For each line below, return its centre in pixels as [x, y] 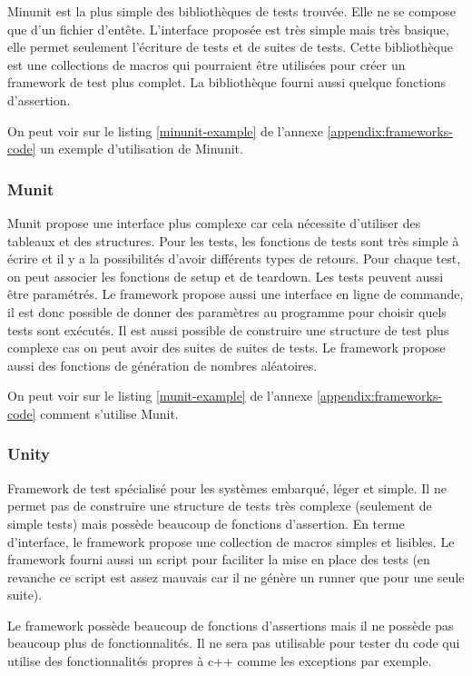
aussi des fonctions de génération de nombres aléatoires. [162, 365]
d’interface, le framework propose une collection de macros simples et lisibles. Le [231, 541]
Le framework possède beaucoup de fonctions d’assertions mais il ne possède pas [231, 625]
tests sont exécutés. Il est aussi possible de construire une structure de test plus [228, 329]
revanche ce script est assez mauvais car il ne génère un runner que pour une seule [236, 577]
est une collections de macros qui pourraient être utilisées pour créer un [206, 64]
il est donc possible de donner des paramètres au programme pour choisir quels [227, 311]
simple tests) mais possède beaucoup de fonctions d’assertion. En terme [206, 523]
